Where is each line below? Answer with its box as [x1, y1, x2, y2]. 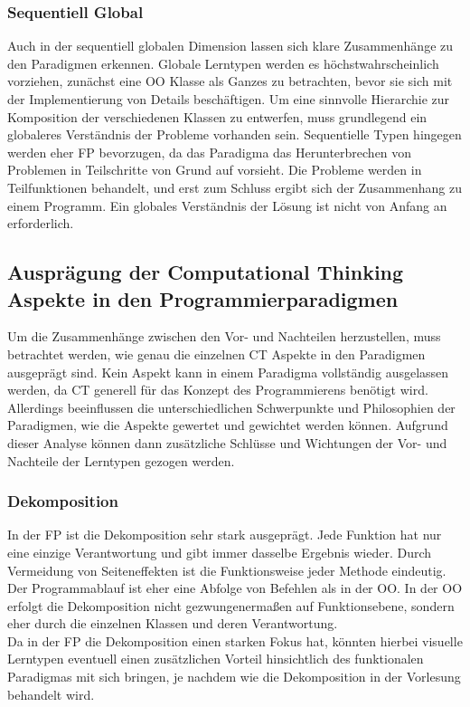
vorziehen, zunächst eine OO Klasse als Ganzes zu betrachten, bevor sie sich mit [7, 72, 453, 91]
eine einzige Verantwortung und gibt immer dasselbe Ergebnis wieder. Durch [7, 542, 432, 561]
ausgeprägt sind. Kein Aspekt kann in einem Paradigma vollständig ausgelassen [7, 362, 449, 381]
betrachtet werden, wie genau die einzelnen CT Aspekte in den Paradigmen [7, 344, 426, 363]
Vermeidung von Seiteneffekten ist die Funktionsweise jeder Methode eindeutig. [7, 560, 446, 579]
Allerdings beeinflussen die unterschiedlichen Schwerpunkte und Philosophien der [7, 397, 456, 416]
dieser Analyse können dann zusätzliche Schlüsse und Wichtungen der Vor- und [7, 433, 447, 452]
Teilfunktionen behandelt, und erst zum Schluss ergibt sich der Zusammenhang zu [7, 177, 462, 196]
